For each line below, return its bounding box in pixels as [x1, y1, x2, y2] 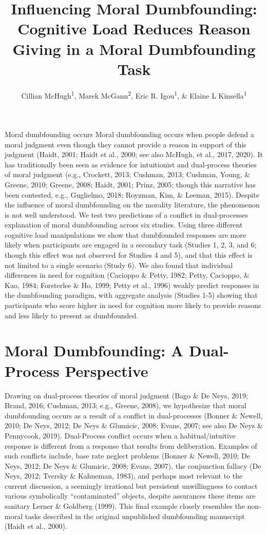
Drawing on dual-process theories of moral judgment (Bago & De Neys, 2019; [5, 390, 248, 400]
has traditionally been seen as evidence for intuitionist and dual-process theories [5, 159, 257, 169]
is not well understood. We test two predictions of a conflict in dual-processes [5, 209, 248, 220]
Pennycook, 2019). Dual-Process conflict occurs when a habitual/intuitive [5, 430, 236, 441]
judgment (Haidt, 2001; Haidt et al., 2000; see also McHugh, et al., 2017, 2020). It [5, 149, 263, 160]
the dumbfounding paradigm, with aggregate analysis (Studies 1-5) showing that [5, 290, 258, 300]
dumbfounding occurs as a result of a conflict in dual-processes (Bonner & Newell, [5, 410, 263, 421]
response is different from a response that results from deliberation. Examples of [5, 440, 257, 451]
